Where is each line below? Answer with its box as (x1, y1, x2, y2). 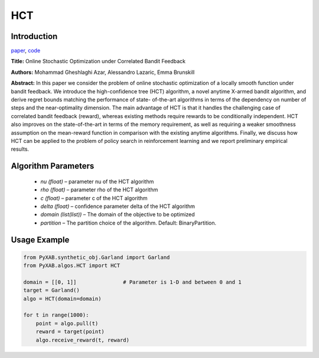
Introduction (11, 31, 58, 41)
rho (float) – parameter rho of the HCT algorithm (40, 186, 158, 193)
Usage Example (11, 235, 70, 245)
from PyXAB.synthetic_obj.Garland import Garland (23, 254, 170, 261)
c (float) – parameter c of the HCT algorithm (40, 194, 148, 201)
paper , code (11, 47, 41, 54)
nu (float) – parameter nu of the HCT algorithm (40, 178, 154, 185)
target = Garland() (23, 287, 80, 294)
